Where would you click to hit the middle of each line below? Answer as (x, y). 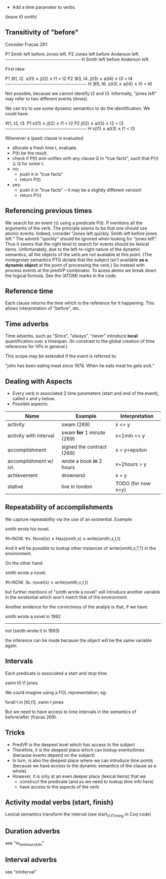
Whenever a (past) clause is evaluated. (45, 138)
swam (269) (76, 425)
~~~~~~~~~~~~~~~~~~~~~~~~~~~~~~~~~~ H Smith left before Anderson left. (77, 59)
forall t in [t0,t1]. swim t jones (35, 702)
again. (12, 646)
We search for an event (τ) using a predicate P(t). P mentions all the (74, 222)
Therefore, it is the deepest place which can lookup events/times (78, 750)
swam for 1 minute (83, 433)
